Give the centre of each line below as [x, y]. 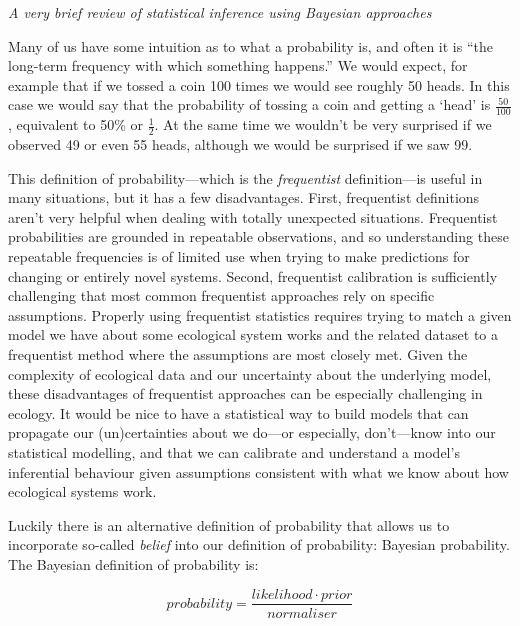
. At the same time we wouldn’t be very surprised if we [323, 124]
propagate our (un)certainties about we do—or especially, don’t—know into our [252, 432]
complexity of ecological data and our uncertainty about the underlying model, [250, 373]
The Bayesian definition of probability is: [133, 563]
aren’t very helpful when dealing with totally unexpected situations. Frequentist [253, 216]
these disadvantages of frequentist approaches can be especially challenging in [245, 393]
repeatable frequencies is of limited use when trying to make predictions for [239, 256]
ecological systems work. [82, 491]
